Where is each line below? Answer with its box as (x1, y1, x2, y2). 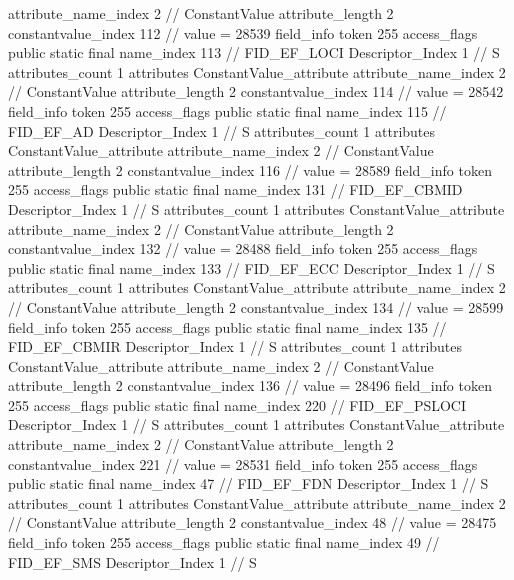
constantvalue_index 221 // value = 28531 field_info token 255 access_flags (8, 453, 478, 474)
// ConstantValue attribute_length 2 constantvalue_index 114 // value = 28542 (8, 81, 504, 102)
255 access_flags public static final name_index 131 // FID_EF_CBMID (8, 179, 463, 200)
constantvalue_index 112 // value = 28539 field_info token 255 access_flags (8, 22, 478, 43)
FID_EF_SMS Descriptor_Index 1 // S (8, 551, 257, 572)
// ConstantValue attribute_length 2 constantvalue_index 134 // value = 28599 (8, 296, 504, 317)
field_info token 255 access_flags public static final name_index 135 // (8, 316, 447, 337)
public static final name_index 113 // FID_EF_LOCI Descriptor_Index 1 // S (8, 42, 500, 63)
